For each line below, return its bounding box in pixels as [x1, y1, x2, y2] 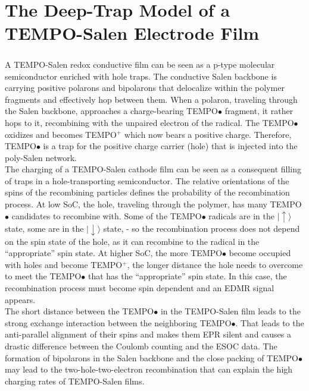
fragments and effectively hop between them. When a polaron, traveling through [5, 93, 298, 105]
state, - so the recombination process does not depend [103, 222, 300, 235]
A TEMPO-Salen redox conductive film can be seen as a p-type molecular [5, 58, 275, 70]
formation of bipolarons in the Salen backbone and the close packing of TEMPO [5, 351, 299, 364]
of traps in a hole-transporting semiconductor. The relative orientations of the [5, 174, 289, 187]
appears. [5, 293, 36, 305]
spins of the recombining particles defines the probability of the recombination [5, 186, 290, 198]
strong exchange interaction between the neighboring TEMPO [5, 316, 232, 329]
